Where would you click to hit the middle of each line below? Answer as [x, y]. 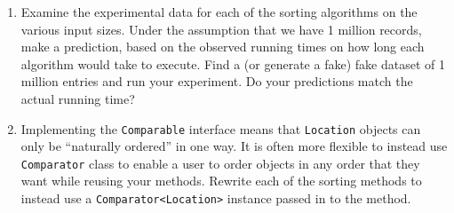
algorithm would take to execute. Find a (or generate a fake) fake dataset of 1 [233, 63]
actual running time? [78, 98]
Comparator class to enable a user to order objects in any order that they [220, 163]
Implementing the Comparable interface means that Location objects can [221, 128]
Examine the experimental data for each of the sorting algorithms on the [219, 12]
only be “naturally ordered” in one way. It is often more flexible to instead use [234, 146]
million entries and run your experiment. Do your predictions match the [217, 81]
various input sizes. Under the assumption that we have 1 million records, [221, 29]
